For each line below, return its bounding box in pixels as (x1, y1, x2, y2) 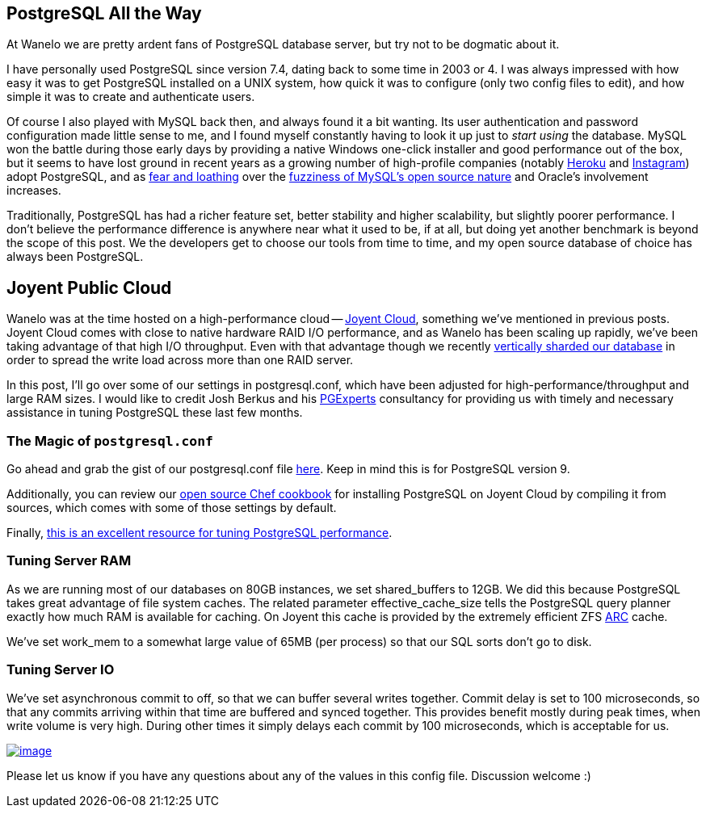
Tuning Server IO (6, 661, 115, 678)
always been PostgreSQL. (6, 250, 144, 264)
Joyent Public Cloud (6, 277, 172, 298)
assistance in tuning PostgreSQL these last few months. (6, 405, 303, 420)
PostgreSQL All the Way (6, 3, 202, 23)
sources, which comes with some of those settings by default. (6, 501, 337, 515)
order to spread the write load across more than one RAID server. (6, 353, 354, 367)
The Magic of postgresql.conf (6, 432, 213, 449)
